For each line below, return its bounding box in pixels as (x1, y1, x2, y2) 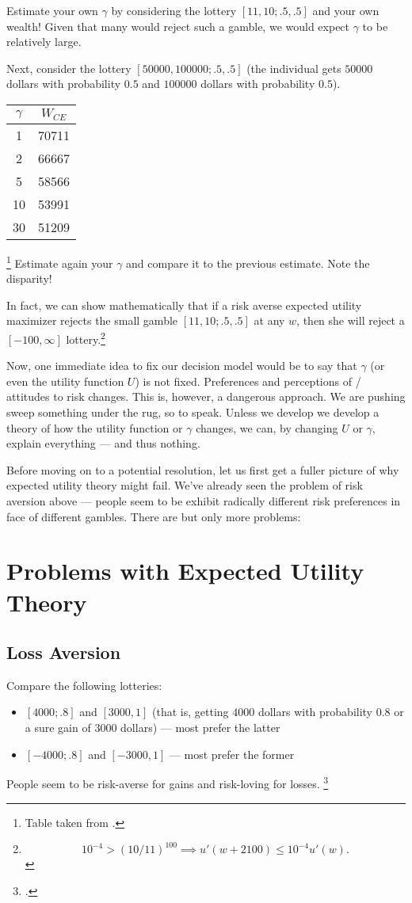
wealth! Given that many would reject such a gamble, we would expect (6, 17, 350, 34)
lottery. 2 (66, 328, 105, 347)
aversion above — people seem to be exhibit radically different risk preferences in (6, 492, 401, 509)
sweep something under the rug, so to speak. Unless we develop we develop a (6, 403, 380, 420)
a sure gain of (25, 719, 91, 736)
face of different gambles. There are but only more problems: (6, 508, 301, 524)
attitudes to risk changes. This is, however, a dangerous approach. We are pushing (6, 388, 406, 405)
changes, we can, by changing (196, 419, 338, 436)
